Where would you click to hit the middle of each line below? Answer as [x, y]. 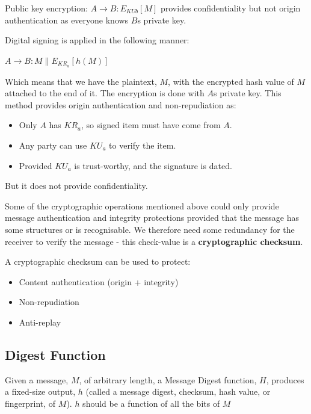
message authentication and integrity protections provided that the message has [152, 218]
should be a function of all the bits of [151, 403]
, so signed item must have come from [151, 125]
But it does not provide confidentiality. [76, 186]
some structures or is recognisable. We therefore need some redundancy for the [150, 229]
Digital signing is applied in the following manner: [97, 40]
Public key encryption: [46, 8]
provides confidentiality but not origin [230, 8]
